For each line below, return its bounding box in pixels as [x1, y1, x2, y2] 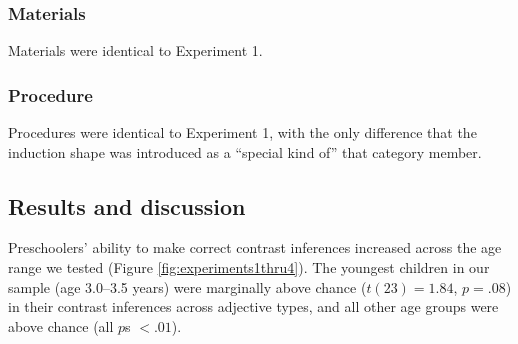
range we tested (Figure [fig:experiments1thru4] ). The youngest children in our [8, 257, 490, 278]
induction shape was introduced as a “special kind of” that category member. [8, 141, 482, 162]
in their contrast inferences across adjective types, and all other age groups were [8, 296, 499, 317]
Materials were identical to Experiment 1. [8, 40, 263, 61]
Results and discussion [8, 190, 246, 221]
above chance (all [8, 315, 114, 336]
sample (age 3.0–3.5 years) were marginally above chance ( [8, 276, 367, 297]
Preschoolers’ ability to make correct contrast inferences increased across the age [8, 237, 502, 258]
